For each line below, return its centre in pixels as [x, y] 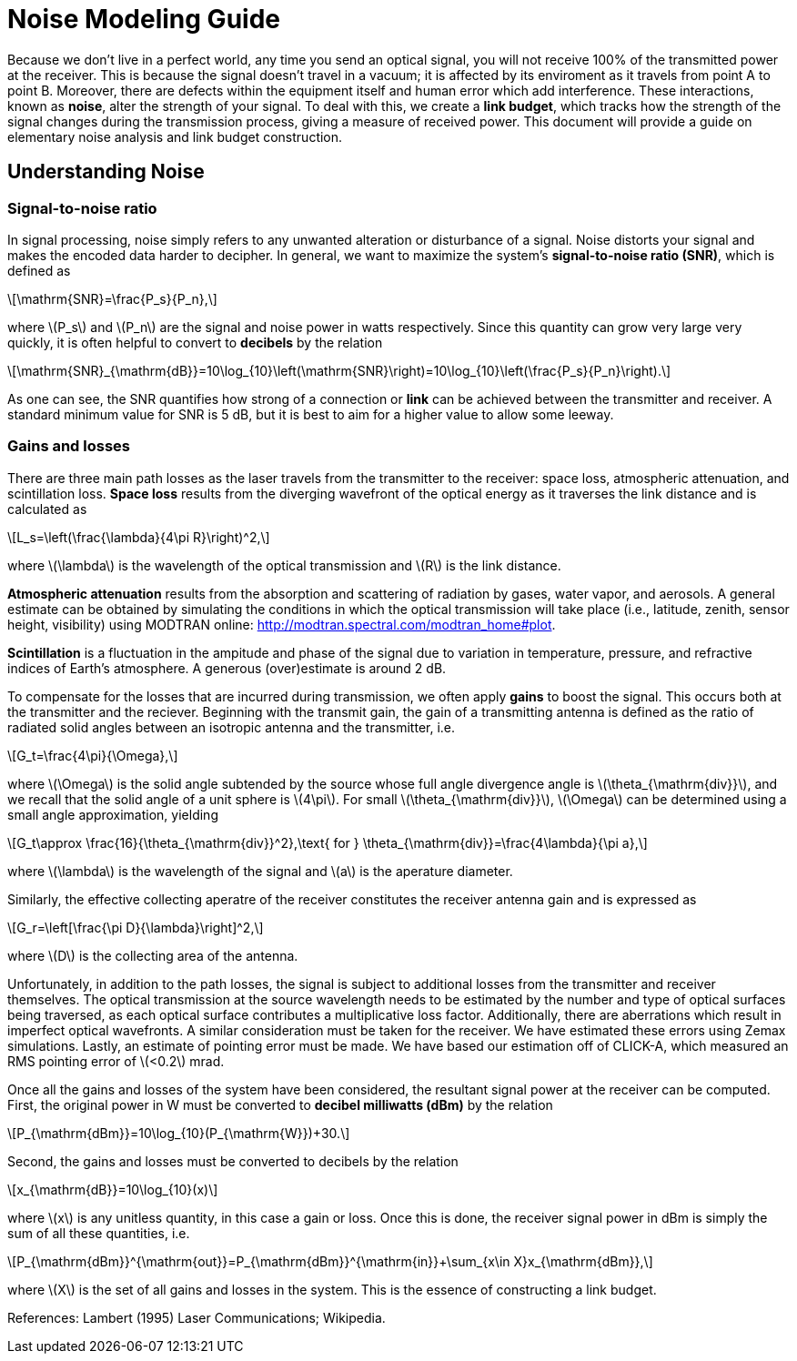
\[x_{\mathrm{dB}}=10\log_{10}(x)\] [113, 1189]
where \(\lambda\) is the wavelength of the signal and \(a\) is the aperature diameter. [260, 871]
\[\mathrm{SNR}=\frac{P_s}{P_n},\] [112, 298]
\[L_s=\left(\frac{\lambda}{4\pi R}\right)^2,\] [139, 537]
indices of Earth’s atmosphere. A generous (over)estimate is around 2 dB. [227, 668]
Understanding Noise [106, 172]
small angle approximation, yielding [113, 814]
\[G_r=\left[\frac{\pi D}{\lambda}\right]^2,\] [136, 927]
